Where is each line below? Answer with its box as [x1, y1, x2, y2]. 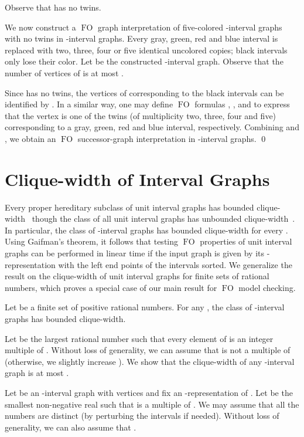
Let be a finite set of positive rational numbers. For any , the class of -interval [5, 301, 285, 313]
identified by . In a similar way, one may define [5, 98, 173, 110]
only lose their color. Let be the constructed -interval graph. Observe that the [5, 55, 283, 67]
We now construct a [5, 21, 76, 33]
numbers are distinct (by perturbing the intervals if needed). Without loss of [5, 409, 279, 422]
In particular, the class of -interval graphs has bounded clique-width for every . [5, 223, 288, 236]
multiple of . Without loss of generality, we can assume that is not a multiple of [5, 344, 291, 356]
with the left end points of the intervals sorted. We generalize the [58, 258, 292, 270]
